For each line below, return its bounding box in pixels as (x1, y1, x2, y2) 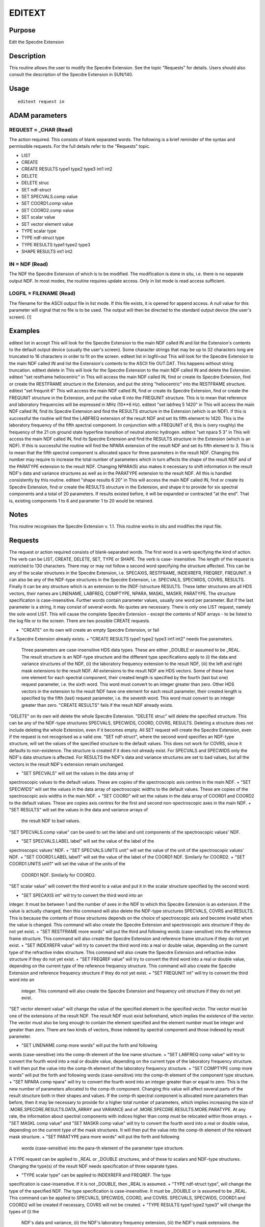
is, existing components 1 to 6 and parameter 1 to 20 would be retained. (9, 498, 154, 504)
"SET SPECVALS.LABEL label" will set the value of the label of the (21, 838, 154, 844)
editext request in (18, 99, 65, 104)
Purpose (9, 26, 36, 34)
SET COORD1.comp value (21, 200, 73, 206)
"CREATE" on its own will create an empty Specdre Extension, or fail (21, 627, 159, 633)
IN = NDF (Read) (9, 261, 49, 267)
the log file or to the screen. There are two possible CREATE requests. (9, 618, 151, 624)
